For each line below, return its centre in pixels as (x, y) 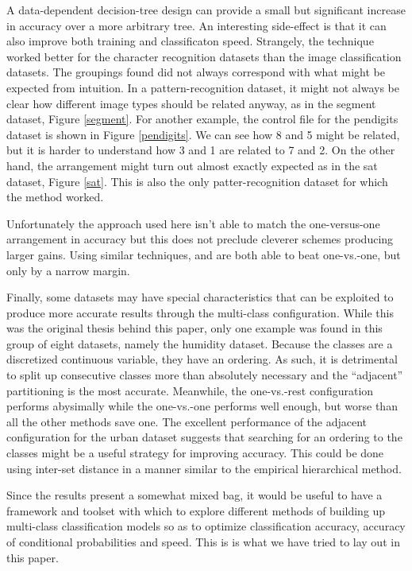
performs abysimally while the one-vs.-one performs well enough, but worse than (202, 406)
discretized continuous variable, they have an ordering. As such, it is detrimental (202, 359)
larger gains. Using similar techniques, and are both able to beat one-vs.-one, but (204, 254)
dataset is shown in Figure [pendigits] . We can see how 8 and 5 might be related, (203, 134)
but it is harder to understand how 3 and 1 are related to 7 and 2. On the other (201, 150)
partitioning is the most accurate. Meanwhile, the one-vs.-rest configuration (190, 390)
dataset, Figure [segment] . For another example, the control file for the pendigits (202, 119)
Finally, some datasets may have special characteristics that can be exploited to (200, 297)
